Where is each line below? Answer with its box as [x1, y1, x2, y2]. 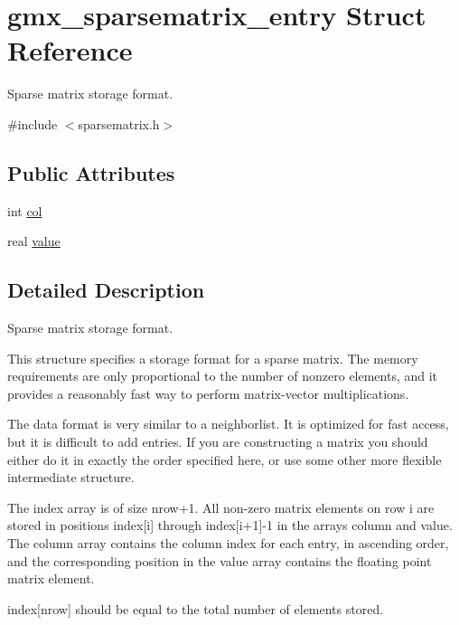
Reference [7, 32, 133, 69]
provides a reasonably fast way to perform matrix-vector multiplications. [7, 384, 409, 402]
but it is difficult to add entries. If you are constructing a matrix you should [7, 432, 428, 451]
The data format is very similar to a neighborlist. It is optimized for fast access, [7, 414, 449, 433]
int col [7, 201, 42, 220]
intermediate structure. [7, 468, 135, 487]
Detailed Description [7, 276, 205, 304]
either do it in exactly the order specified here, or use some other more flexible [7, 450, 442, 469]
